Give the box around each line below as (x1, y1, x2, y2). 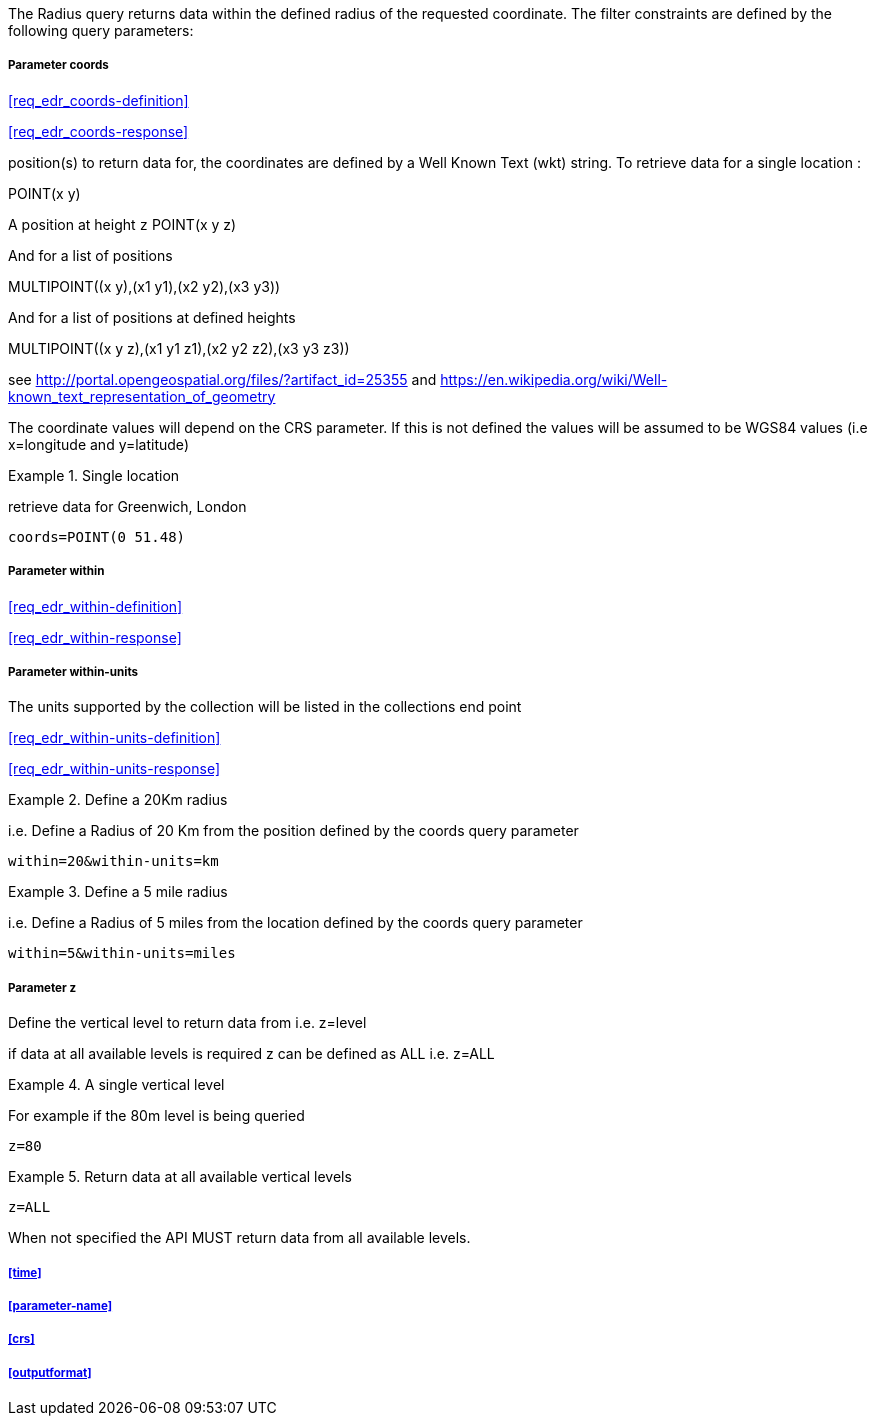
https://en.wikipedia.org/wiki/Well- (440, 370, 668, 388)
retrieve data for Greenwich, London (8, 497, 247, 515)
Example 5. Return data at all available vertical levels (8, 1168, 352, 1186)
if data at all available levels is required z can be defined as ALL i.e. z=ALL (8, 1045, 495, 1063)
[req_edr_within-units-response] (8, 760, 221, 778)
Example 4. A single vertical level (8, 1076, 225, 1094)
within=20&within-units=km (8, 853, 219, 870)
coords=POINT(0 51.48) (8, 528, 186, 545)
